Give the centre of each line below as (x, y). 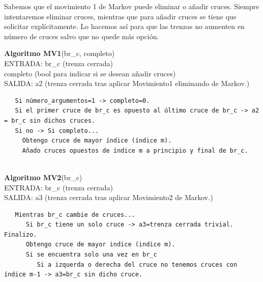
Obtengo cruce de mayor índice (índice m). (97, 141)
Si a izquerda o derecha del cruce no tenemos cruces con (137, 264)
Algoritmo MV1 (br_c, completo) (60, 53)
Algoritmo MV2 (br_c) (43, 177)
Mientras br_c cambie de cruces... (75, 215)
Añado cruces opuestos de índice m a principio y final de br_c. (135, 150)
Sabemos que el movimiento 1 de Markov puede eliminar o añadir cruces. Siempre (132, 6)
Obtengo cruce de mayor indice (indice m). (100, 245)
